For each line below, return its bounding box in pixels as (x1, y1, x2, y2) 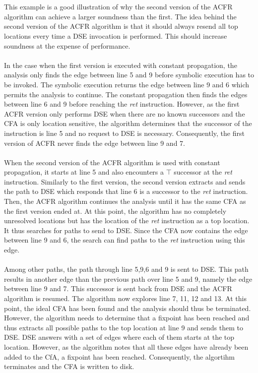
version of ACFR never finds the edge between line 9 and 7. (4, 137, 185, 148)
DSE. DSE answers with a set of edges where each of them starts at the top (4, 332, 235, 342)
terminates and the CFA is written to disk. (4, 361, 134, 372)
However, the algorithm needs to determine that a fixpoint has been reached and (4, 312, 250, 323)
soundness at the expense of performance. (4, 40, 130, 51)
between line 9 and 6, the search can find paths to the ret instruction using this (4, 235, 245, 245)
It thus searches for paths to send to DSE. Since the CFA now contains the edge (4, 225, 248, 235)
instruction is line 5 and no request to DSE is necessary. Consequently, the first (4, 127, 245, 138)
